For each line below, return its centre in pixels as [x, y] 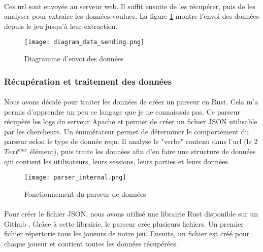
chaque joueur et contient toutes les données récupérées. [91, 243]
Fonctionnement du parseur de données [85, 193]
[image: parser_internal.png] [75, 178]
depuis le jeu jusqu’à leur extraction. [61, 26]
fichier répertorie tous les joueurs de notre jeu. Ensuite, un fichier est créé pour [127, 233]
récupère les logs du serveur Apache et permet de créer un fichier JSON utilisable [131, 121]
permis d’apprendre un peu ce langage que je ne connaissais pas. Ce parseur [122, 111]
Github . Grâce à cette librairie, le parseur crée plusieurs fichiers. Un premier [124, 223]
